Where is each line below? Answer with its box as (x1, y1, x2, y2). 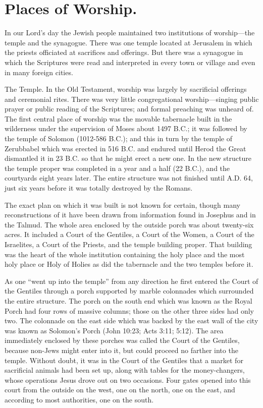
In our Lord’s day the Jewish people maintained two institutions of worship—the (5, 27, 255, 38)
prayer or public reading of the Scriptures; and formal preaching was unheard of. (5, 103, 254, 114)
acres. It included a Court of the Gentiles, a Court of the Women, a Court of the (5, 229, 254, 240)
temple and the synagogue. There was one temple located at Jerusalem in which (5, 37, 252, 47)
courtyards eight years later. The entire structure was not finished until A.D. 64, (5, 172, 253, 183)
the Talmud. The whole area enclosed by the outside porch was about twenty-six (5, 219, 254, 229)
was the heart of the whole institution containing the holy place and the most (5, 249, 245, 259)
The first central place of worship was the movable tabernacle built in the (5, 113, 232, 124)
